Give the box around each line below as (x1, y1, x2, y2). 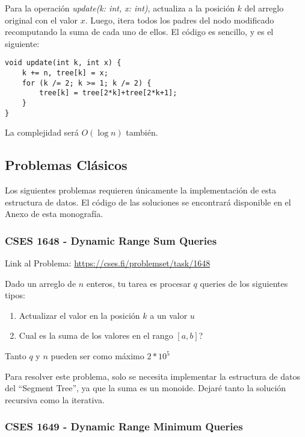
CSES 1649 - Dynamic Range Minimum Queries (5, 419, 243, 434)
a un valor (150, 309, 188, 321)
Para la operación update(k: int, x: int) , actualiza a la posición (5, 2, 235, 14)
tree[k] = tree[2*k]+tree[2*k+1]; (39, 89, 177, 98)
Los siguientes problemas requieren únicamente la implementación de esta (5, 184, 276, 196)
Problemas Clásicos (5, 156, 128, 174)
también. (126, 126, 158, 139)
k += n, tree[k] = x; (22, 69, 108, 78)
